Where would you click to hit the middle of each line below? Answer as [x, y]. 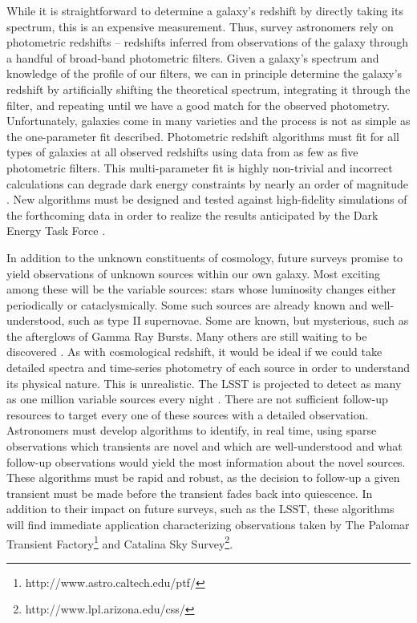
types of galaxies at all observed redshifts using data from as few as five [182, 152]
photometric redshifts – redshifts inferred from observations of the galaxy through [207, 42]
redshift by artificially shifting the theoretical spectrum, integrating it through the [208, 89]
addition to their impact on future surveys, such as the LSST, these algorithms [200, 509]
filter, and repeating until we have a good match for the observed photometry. [198, 105]
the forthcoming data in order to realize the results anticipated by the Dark [192, 214]
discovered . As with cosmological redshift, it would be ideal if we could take [194, 352]
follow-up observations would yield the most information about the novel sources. [206, 461]
